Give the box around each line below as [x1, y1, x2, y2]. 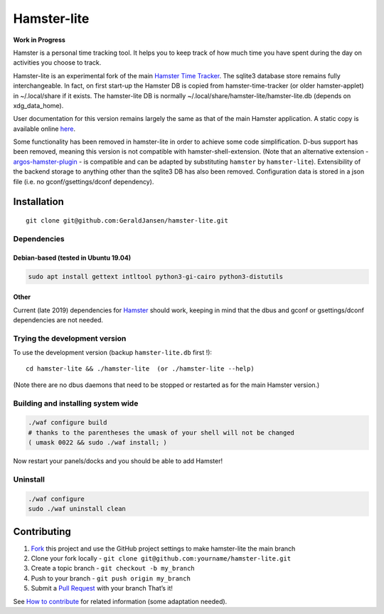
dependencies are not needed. [13, 315, 103, 324]
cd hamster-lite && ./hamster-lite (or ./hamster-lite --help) [26, 365, 255, 373]
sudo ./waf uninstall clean [28, 505, 126, 513]
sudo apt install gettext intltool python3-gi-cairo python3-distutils [28, 272, 284, 280]
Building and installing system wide [13, 398, 139, 408]
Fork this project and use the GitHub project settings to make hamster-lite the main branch [31, 544, 296, 553]
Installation [13, 196, 64, 208]
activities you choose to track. [13, 58, 102, 67]
